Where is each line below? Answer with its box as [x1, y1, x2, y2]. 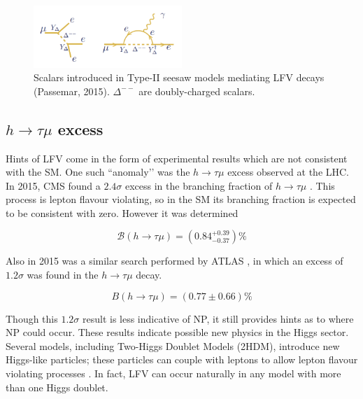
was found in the [27, 267, 99, 282]
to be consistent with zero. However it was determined [6, 205, 239, 220]
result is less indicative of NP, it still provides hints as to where [82, 311, 354, 325]
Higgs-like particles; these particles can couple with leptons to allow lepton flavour [6, 352, 358, 367]
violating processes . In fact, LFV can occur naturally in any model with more [6, 366, 341, 381]
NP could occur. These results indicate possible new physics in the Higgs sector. [6, 325, 349, 339]
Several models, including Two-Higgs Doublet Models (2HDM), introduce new [6, 338, 340, 353]
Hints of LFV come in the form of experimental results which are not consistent [6, 150, 348, 165]
